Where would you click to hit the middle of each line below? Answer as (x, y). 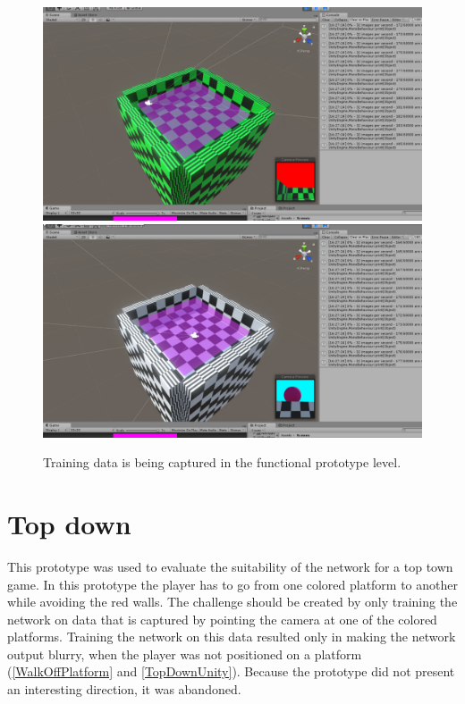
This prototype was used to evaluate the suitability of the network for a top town (230, 566)
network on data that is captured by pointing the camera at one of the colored (222, 619)
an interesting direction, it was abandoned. (124, 689)
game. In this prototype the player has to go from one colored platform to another (232, 584)
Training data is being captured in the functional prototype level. (222, 462)
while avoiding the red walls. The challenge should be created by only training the (232, 602)
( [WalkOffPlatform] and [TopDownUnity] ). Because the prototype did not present (231, 671)
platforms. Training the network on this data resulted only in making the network (232, 637)
